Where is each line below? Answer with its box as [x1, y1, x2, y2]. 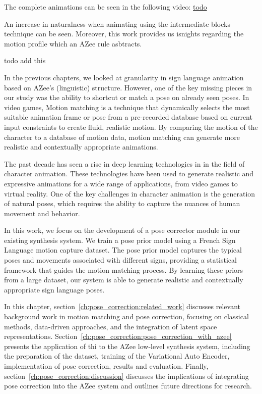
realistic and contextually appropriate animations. [4, 141, 158, 152]
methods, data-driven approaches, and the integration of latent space [4, 321, 217, 331]
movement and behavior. [4, 208, 80, 218]
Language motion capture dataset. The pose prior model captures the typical [4, 244, 242, 255]
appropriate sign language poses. [4, 284, 105, 294]
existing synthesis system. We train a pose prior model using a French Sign [4, 234, 236, 245]
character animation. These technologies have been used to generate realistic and [4, 168, 254, 179]
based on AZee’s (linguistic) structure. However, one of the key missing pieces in [4, 82, 252, 92]
